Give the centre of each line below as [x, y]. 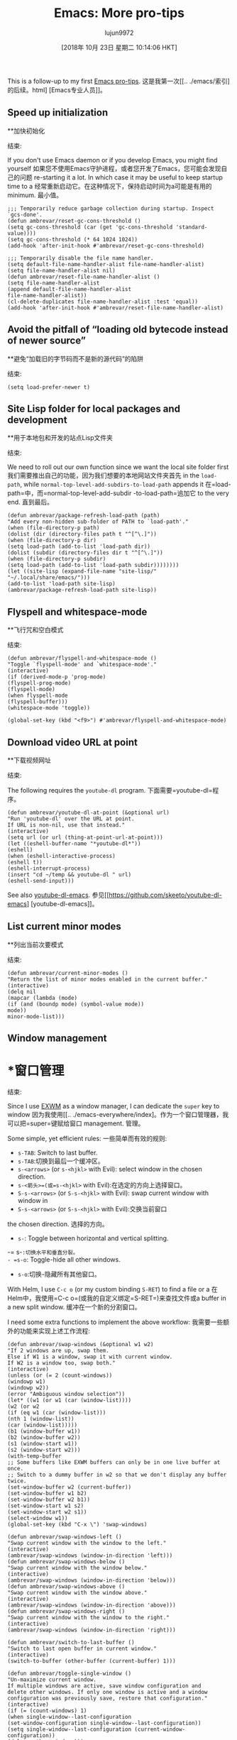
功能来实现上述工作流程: [55, 1331]
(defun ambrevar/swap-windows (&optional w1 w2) [81, 1345]
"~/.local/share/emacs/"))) [49, 578]
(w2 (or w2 [23, 1406]
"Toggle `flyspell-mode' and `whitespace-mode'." [82, 665]
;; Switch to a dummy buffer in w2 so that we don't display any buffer [117, 1475]
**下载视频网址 [29, 760]
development [37, 420]
